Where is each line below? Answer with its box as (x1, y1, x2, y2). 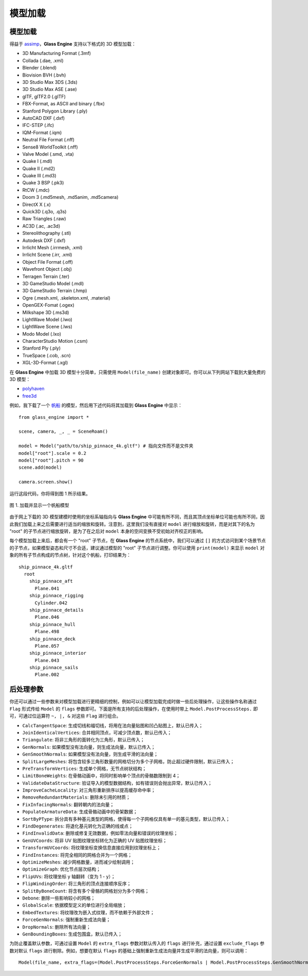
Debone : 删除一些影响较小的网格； (22, 895, 95, 901)
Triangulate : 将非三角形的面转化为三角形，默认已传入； (22, 736, 145, 743)
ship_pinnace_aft (29, 578, 73, 584)
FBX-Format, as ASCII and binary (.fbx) (22, 101, 105, 107)
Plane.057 (34, 643, 60, 649)
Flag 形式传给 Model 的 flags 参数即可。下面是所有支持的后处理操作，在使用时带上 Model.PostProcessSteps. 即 (9, 706, 258, 712)
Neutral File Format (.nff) (22, 137, 74, 143)
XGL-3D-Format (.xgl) (22, 360, 68, 366)
